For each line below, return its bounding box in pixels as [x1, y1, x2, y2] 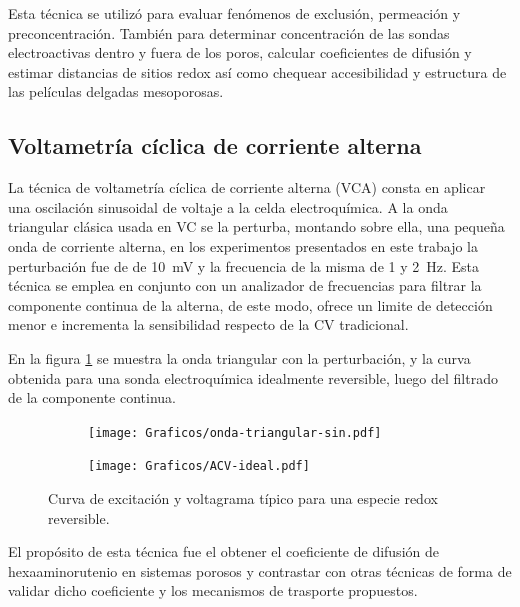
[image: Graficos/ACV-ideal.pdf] [88, 459, 310, 474]
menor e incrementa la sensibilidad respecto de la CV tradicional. [8, 314, 409, 335]
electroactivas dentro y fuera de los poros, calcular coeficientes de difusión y [8, 42, 472, 63]
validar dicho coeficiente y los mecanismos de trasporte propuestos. [8, 580, 418, 601]
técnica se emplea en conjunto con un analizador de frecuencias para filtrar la [8, 275, 482, 296]
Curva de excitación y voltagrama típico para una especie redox [48, 488, 438, 509]
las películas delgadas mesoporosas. [8, 81, 224, 102]
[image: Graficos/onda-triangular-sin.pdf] [88, 425, 382, 440]
